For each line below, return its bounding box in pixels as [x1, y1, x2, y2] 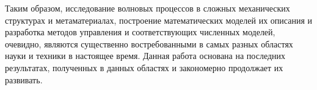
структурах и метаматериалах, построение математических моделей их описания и [5, 13, 313, 26]
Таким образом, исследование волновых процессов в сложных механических [5, 2, 290, 14]
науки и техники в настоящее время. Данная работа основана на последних [5, 49, 286, 62]
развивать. [5, 73, 43, 86]
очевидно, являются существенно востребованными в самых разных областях [5, 37, 293, 50]
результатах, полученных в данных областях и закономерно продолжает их [5, 61, 283, 74]
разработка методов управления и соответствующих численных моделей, [5, 26, 275, 38]
